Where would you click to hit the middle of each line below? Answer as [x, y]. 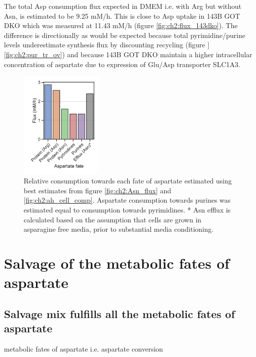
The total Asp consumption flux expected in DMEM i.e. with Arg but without [123, 6]
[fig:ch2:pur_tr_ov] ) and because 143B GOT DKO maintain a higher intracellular [128, 54]
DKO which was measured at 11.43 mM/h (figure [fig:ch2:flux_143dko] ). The [121, 25]
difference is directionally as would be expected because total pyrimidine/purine [125, 35]
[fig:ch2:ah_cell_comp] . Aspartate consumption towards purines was [127, 200]
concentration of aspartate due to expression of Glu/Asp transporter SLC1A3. [122, 64]
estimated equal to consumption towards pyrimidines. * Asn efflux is [127, 209]
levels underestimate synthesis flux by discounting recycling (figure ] [107, 45]
